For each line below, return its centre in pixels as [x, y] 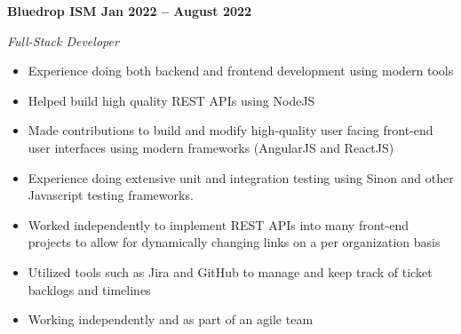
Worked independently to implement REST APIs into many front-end [218, 224]
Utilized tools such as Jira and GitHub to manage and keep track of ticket [230, 271]
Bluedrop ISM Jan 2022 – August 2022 [130, 11]
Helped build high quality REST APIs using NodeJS [171, 100]
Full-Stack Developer [63, 40]
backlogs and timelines [89, 289]
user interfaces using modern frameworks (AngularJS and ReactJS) [211, 147]
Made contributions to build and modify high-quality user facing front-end [230, 130]
